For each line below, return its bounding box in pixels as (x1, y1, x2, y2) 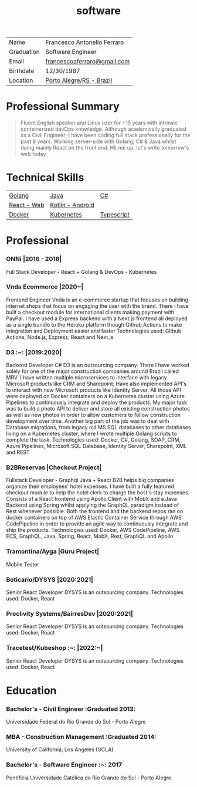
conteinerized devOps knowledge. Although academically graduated (20, 125, 186, 133)
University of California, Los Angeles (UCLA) (6, 746, 114, 753)
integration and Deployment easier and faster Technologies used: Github (6, 327, 182, 334)
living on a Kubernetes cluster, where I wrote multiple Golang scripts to (6, 430, 177, 437)
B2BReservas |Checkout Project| (6, 463, 102, 471)
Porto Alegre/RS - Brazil (45, 76, 113, 84)
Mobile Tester (6, 561, 39, 568)
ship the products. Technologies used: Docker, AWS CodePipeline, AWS (6, 527, 180, 534)
